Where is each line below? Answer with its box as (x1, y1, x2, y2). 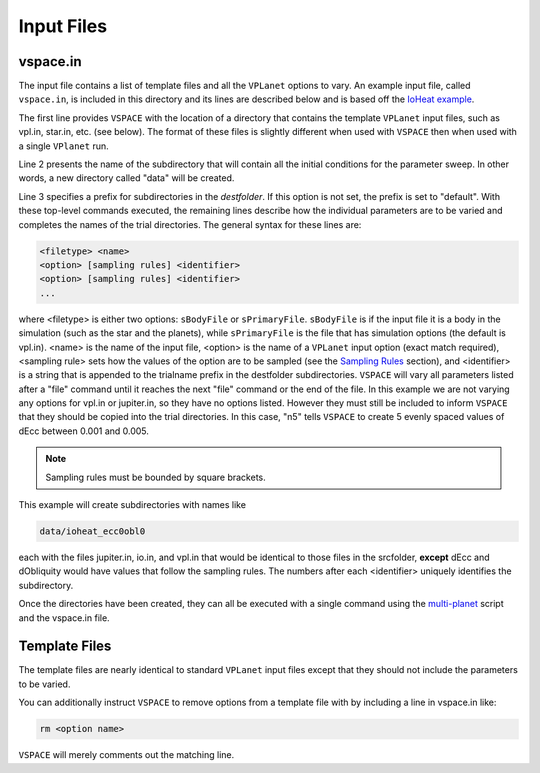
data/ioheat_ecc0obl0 (39, 526, 146, 537)
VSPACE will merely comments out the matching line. (18, 749, 235, 761)
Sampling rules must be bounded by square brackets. (45, 471, 267, 483)
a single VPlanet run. (18, 140, 109, 152)
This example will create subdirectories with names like (18, 499, 247, 511)
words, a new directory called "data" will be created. (18, 172, 235, 184)
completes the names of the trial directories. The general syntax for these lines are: (18, 218, 362, 230)
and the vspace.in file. (18, 611, 110, 624)
